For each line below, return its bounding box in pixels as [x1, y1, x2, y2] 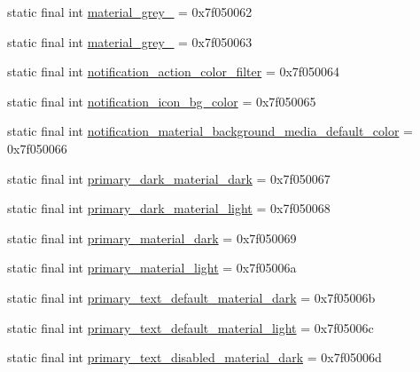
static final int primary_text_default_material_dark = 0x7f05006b [7, 288, 376, 306]
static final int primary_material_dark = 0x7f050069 [7, 228, 297, 247]
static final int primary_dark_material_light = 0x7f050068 [7, 199, 331, 218]
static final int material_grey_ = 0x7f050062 [7, 3, 253, 20]
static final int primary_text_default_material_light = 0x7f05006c [7, 318, 374, 336]
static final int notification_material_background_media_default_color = [7, 122, 414, 140]
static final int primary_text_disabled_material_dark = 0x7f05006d [7, 348, 382, 367]
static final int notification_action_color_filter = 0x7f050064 [7, 62, 340, 81]
